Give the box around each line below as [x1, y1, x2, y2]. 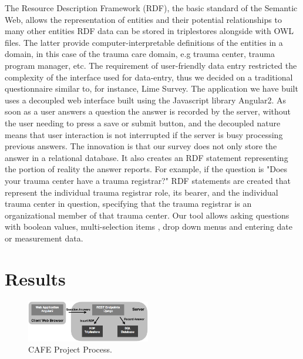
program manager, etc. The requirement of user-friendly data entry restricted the [5, 59, 297, 71]
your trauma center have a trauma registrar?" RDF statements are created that [5, 174, 291, 186]
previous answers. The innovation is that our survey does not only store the [5, 140, 277, 152]
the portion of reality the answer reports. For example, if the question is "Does [5, 163, 288, 175]
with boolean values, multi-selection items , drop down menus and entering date [5, 220, 292, 233]
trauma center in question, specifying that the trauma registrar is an [5, 197, 252, 210]
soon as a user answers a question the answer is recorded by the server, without [5, 105, 291, 118]
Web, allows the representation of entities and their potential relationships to [5, 13, 282, 25]
